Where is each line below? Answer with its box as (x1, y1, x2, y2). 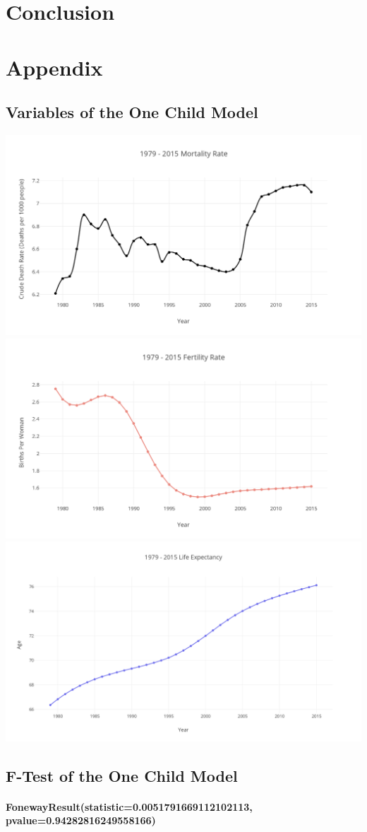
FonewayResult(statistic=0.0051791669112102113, (6, 799, 253, 814)
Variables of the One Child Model (6, 101, 258, 123)
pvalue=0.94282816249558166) (6, 813, 156, 828)
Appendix (6, 52, 103, 81)
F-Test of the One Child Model (6, 764, 238, 786)
